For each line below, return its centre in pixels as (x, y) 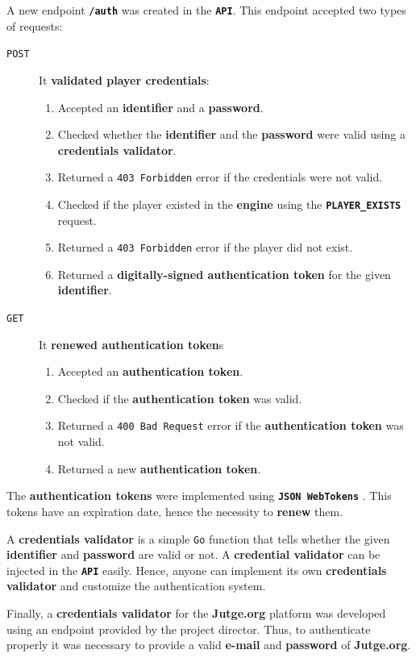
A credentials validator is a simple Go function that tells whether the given (198, 538)
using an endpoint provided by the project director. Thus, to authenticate (189, 629)
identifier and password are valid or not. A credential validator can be (193, 554)
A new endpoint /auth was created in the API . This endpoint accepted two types (206, 10)
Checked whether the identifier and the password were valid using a (231, 134)
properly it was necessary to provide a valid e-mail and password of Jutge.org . (209, 645)
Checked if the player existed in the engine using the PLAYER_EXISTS (229, 204)
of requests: (35, 25)
